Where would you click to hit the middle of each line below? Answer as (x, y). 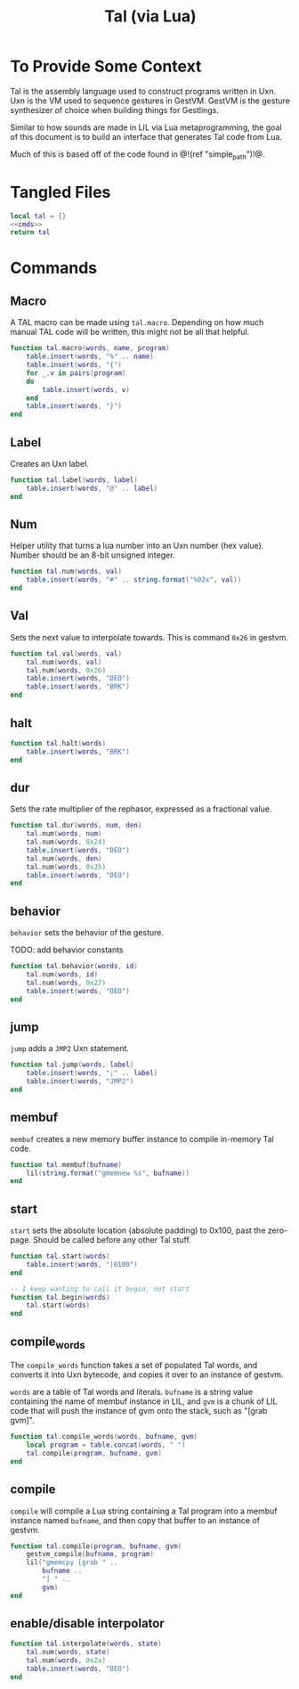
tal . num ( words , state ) (68, 1652)
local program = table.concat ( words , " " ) (106, 1445)
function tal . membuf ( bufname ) (66, 1164)
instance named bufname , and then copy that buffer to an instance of (135, 1520)
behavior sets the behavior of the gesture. (87, 933)
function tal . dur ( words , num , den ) (76, 826)
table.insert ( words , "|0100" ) (82, 1264)
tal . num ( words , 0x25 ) (66, 867)
